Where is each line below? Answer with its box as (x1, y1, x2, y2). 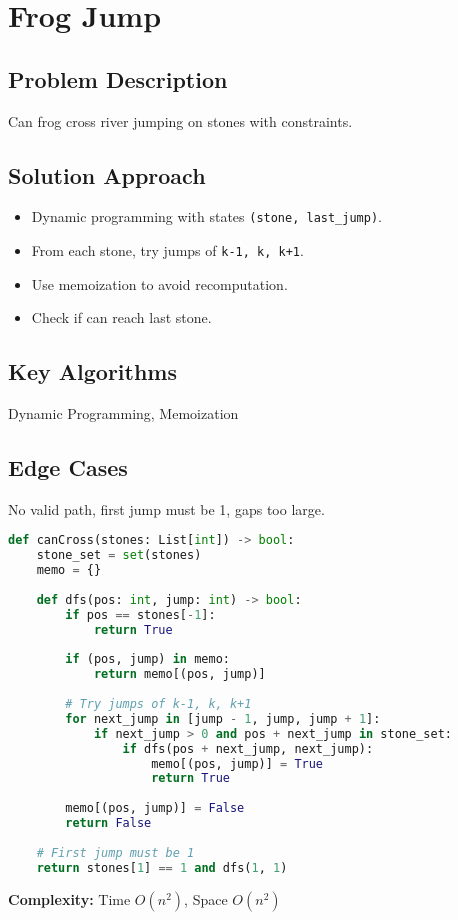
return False (65, 816, 152, 831)
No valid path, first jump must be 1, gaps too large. (8, 498, 325, 519)
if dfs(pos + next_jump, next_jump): (122, 741, 374, 756)
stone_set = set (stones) (36, 548, 202, 563)
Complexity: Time (8, 888, 131, 909)
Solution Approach (8, 159, 206, 190)
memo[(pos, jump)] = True (151, 756, 324, 771)
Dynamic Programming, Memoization (8, 403, 239, 424)
